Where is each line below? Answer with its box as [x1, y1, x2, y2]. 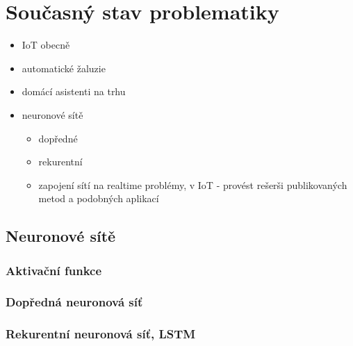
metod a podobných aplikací [38, 191, 159, 206]
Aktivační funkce [6, 261, 102, 279]
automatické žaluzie [22, 60, 106, 75]
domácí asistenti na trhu [22, 84, 126, 99]
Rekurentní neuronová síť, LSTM [6, 325, 196, 343]
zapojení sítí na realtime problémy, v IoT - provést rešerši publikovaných [38, 177, 347, 192]
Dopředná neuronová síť [6, 293, 143, 311]
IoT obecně [22, 38, 70, 52]
